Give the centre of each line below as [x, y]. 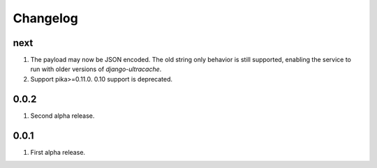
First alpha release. [58, 152]
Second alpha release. [62, 116]
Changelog [45, 18]
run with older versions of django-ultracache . [96, 69]
